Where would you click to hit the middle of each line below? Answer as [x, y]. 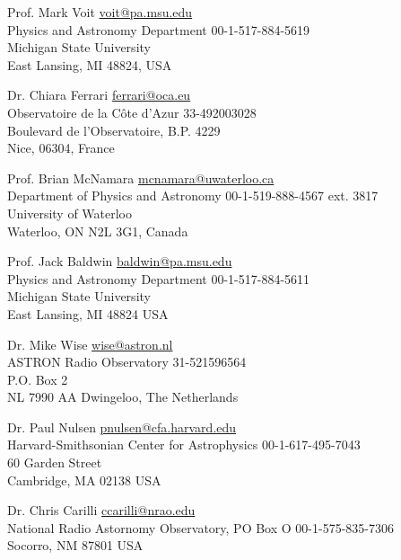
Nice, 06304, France [61, 148]
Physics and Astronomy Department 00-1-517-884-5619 [159, 29]
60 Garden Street [55, 462]
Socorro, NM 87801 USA [75, 545]
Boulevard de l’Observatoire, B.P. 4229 [114, 130]
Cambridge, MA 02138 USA [84, 480]
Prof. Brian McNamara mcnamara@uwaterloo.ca [141, 178]
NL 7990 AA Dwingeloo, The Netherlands [123, 397]
